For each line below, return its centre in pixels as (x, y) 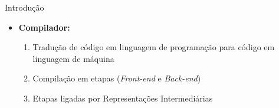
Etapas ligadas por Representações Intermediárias (123, 98)
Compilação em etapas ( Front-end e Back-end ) (117, 78)
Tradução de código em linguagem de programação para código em (154, 47)
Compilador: (44, 27)
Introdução (24, 7)
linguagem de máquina (73, 58)
